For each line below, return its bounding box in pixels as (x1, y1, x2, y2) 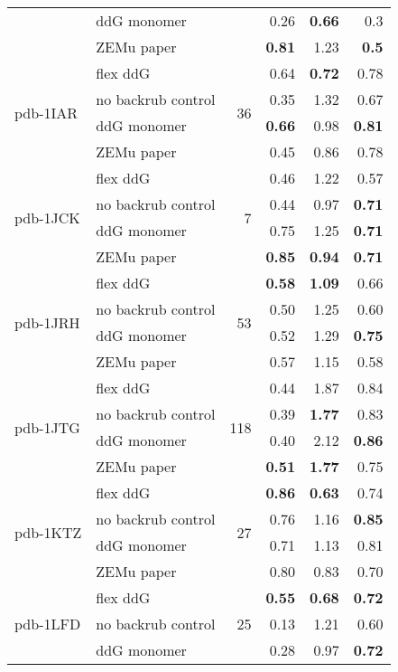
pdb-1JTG (14, 416, 80, 438)
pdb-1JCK (14, 206, 80, 228)
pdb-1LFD (14, 613, 81, 634)
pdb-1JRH (14, 311, 80, 333)
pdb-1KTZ (14, 521, 82, 543)
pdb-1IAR (14, 101, 79, 123)
